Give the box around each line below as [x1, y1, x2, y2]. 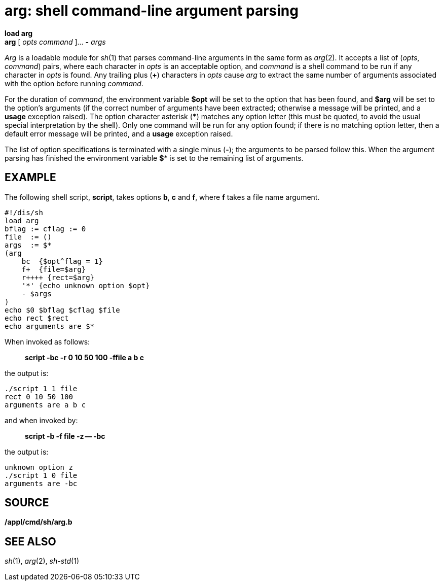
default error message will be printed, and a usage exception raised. [5, 129, 233, 138]
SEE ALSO [5, 535, 56, 548]
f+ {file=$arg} [21, 265, 86, 273]
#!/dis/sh [5, 208, 43, 217]
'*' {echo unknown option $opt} [21, 281, 150, 290]
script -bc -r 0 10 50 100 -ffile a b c [25, 353, 144, 362]
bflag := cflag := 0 [5, 224, 86, 233]
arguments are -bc [5, 479, 78, 488]
